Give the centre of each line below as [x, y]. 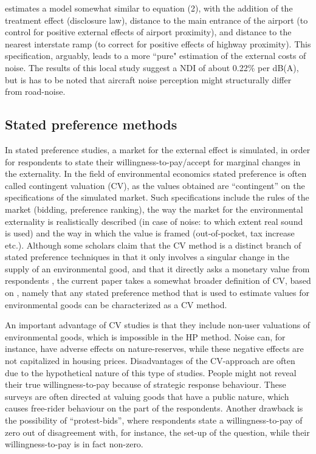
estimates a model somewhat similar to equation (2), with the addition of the [149, 8]
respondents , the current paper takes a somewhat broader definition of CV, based [158, 280]
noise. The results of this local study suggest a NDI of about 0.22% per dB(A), [152, 67]
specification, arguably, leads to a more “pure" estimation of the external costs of [156, 56]
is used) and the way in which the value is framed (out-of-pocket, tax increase [150, 233]
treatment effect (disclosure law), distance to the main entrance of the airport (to [156, 20]
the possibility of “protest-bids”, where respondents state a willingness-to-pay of [154, 420]
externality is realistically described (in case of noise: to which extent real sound [154, 221]
